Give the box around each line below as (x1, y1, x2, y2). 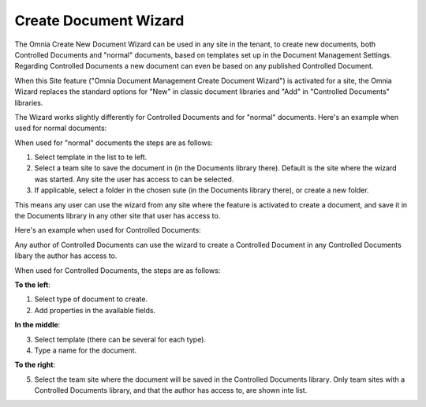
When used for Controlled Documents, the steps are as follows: (14, 265, 221, 275)
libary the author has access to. (14, 251, 118, 260)
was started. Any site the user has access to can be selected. (34, 174, 234, 184)
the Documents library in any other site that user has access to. (14, 211, 221, 221)
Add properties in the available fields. (34, 305, 156, 315)
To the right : (14, 360, 55, 370)
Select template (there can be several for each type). (34, 334, 207, 344)
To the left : (14, 280, 51, 289)
